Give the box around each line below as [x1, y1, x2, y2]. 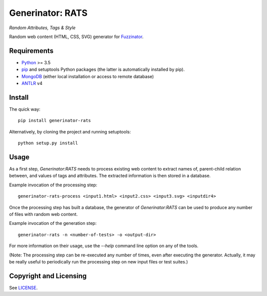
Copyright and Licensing [9, 272, 87, 280]
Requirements [9, 46, 54, 55]
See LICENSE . [9, 285, 38, 291]
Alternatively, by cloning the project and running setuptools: [9, 128, 131, 134]
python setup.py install [18, 140, 78, 146]
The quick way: [9, 106, 41, 112]
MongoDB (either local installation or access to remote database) [21, 73, 154, 79]
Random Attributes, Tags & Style [9, 25, 76, 31]
